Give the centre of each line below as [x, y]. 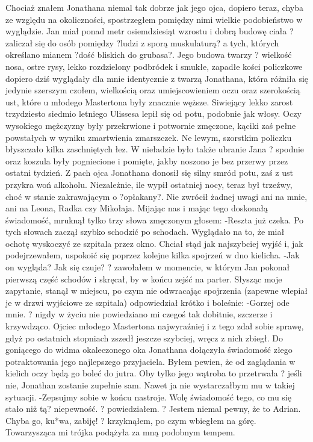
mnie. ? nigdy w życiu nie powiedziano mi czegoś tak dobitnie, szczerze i [139, 314]
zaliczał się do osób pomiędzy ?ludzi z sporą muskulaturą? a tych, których [142, 42]
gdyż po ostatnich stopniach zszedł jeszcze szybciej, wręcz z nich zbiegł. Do [144, 338]
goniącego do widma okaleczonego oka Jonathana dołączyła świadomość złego [149, 350]
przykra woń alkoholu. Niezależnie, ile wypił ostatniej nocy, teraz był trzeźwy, [149, 184]
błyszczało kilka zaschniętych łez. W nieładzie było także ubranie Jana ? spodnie [155, 149]
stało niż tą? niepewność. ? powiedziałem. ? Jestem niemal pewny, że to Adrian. [153, 409]
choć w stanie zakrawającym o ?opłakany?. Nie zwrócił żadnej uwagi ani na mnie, [156, 196]
